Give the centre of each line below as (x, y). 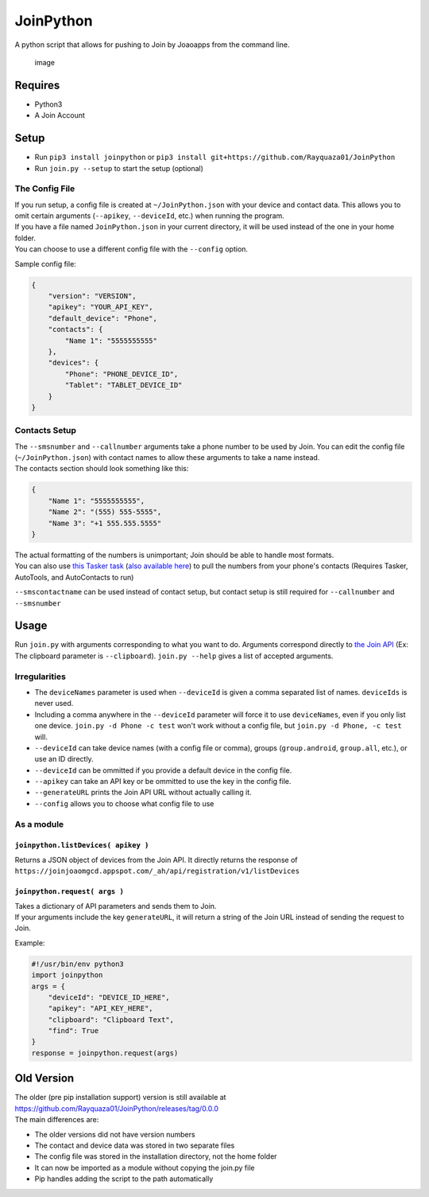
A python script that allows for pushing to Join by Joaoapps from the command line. (152, 45)
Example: (30, 942)
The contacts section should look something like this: (102, 469)
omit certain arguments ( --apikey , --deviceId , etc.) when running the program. (150, 216)
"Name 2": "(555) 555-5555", (105, 512)
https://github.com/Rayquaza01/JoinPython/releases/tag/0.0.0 (116, 1108)
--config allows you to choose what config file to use (124, 803)
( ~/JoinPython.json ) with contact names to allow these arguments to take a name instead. (167, 458)
